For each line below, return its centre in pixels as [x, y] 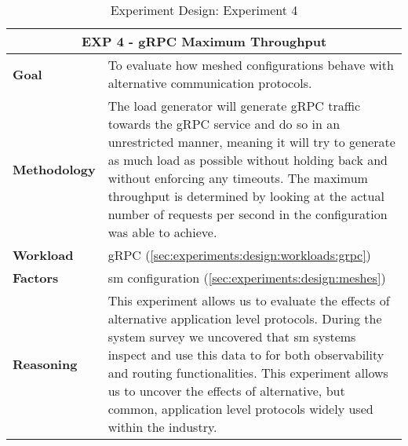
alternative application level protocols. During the [245, 318]
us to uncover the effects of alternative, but [226, 391]
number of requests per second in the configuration [248, 214]
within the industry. [162, 427]
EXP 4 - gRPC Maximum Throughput [204, 41]
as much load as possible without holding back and [248, 160]
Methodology [54, 169]
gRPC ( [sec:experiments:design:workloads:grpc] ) [239, 255]
